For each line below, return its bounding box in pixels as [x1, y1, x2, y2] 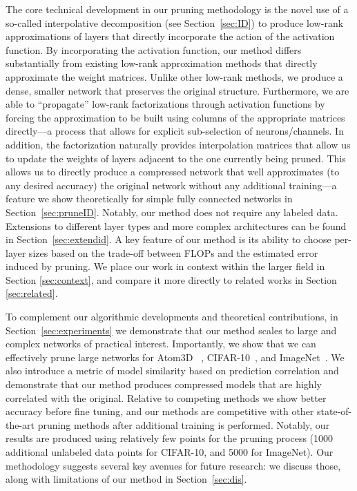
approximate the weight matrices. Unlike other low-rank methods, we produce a [6, 69, 343, 84]
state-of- [317, 404, 352, 418]
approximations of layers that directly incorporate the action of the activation [6, 29, 335, 44]
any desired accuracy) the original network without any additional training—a [6, 177, 337, 192]
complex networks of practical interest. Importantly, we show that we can [6, 336, 316, 351]
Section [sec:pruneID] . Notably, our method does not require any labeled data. [6, 204, 338, 219]
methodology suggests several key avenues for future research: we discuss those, [6, 458, 341, 472]
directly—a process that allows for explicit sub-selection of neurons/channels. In [6, 124, 344, 138]
